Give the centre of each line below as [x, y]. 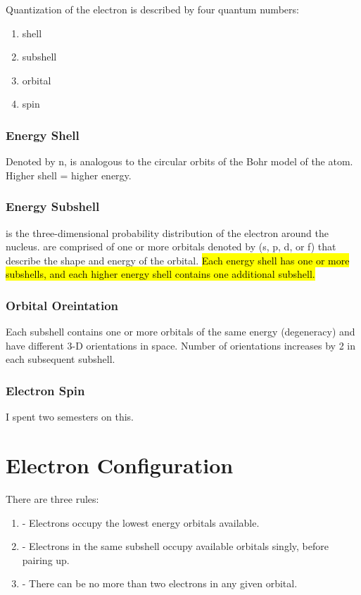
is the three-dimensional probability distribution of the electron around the [167, 232]
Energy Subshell [53, 206]
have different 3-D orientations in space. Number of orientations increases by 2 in [180, 345]
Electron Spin [45, 390]
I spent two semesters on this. [70, 417]
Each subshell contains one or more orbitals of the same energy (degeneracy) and [180, 332]
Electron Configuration [120, 465]
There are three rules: [52, 498]
